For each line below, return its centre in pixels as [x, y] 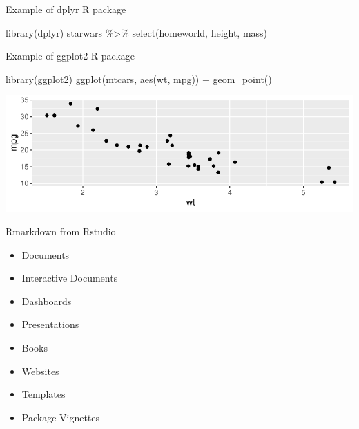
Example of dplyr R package [66, 9]
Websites [40, 371]
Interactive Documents [70, 278]
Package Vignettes [61, 417]
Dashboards [47, 301]
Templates [43, 394]
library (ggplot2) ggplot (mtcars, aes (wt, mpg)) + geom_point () [139, 79]
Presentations [50, 324]
